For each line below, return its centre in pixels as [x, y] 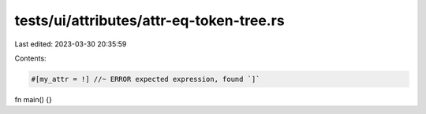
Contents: [30, 58]
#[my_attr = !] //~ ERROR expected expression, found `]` [146, 79]
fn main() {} [34, 99]
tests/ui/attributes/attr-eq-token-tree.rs [149, 20]
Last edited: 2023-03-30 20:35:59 [71, 44]
